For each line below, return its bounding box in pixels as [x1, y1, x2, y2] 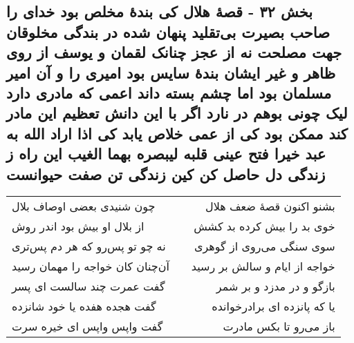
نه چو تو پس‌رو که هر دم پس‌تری [12, 238, 166, 255]
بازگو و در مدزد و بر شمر [216, 278, 335, 295]
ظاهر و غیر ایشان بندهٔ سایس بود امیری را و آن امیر [6, 61, 336, 83]
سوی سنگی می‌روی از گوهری [194, 238, 335, 255]
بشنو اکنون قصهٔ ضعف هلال [205, 198, 335, 215]
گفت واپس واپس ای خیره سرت [12, 318, 163, 335]
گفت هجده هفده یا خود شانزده [12, 298, 156, 315]
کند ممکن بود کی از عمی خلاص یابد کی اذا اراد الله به [6, 122, 348, 144]
